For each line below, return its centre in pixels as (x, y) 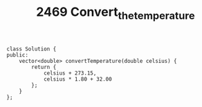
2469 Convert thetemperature (116, 13)
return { (44, 67)
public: (18, 55)
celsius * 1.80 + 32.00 (77, 79)
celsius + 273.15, (70, 73)
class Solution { (31, 49)
